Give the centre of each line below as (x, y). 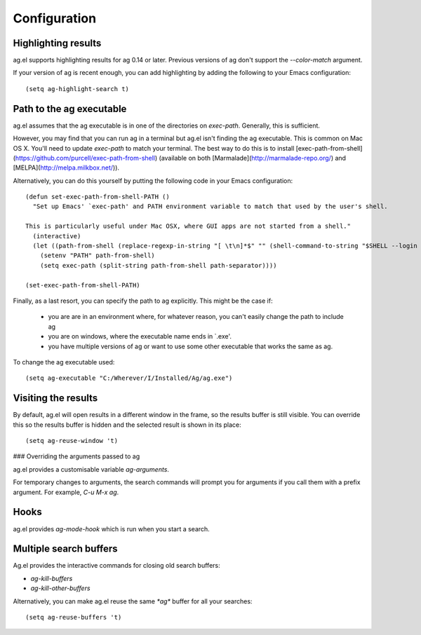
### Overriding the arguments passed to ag (76, 456)
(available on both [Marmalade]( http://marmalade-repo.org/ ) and (253, 158)
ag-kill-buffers (52, 578)
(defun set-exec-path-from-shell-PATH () (98, 197)
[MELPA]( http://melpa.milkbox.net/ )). (66, 168)
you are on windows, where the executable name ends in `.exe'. (140, 336)
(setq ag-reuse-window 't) (72, 441)
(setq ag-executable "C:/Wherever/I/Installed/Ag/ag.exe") (129, 378)
